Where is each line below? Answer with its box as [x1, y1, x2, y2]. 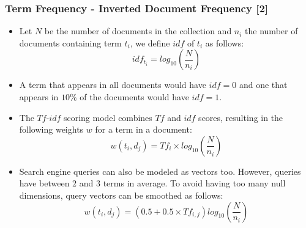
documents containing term [19, 36, 122, 49]
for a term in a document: [95, 123, 192, 136]
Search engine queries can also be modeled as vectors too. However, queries [19, 164, 301, 177]
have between [19, 177, 70, 189]
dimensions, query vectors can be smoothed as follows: [19, 188, 223, 201]
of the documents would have [80, 90, 189, 103]
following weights [19, 123, 84, 136]
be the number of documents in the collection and [44, 24, 232, 37]
